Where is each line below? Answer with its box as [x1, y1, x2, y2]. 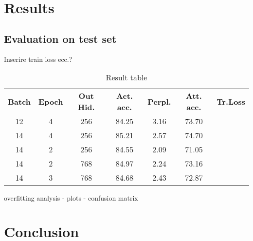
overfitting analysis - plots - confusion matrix [4, 193, 138, 203]
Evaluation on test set [4, 31, 117, 46]
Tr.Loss [217, 95, 245, 107]
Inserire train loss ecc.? [4, 54, 72, 64]
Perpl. [147, 95, 171, 107]
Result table [106, 72, 147, 83]
